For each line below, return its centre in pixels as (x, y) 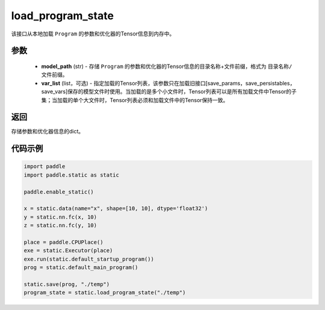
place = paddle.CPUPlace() (63, 242)
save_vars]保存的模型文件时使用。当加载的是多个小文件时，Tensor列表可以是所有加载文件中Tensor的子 (169, 92)
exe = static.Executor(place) (68, 251)
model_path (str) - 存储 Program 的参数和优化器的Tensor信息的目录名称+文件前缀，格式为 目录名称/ (167, 66)
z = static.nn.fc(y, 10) (60, 226)
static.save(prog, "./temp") (67, 284)
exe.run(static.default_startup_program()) (89, 259)
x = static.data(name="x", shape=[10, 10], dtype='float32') (116, 208)
